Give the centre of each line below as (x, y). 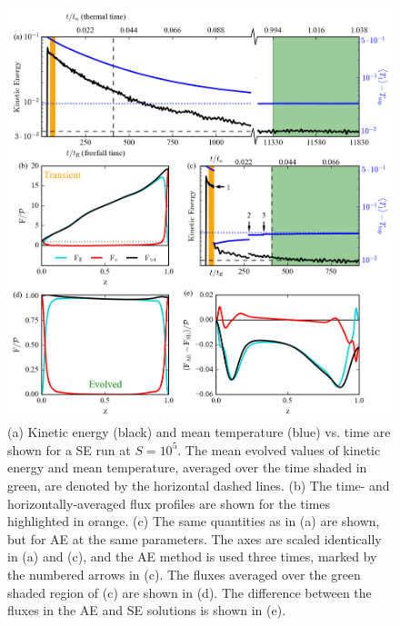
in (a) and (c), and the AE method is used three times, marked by (192, 556)
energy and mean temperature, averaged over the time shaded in (187, 467)
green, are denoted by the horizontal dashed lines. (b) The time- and (199, 486)
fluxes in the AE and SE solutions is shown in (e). (147, 610)
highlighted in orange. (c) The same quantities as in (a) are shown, (194, 521)
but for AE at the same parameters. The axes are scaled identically (195, 538)
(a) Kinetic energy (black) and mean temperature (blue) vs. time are (199, 432)
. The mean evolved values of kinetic (279, 449)
